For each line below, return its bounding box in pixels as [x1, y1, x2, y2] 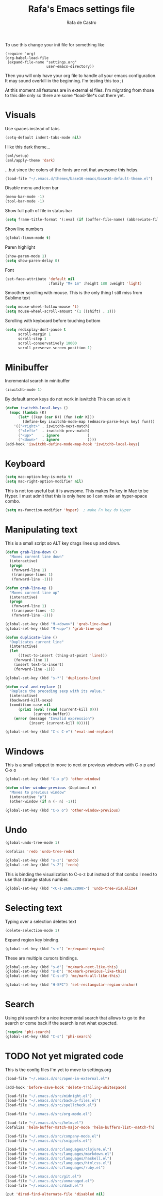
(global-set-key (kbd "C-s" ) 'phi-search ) [5, 1034, 92, 1039]
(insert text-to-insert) [14, 662, 64, 667]
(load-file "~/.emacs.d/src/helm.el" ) [5, 1120, 83, 1125]
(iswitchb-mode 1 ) [5, 387, 42, 392]
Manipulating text [5, 524, 78, 535]
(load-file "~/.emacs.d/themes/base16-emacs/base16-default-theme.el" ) [5, 176, 153, 181]
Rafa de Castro [66, 20, 97, 25]
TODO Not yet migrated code [5, 1050, 124, 1061]
